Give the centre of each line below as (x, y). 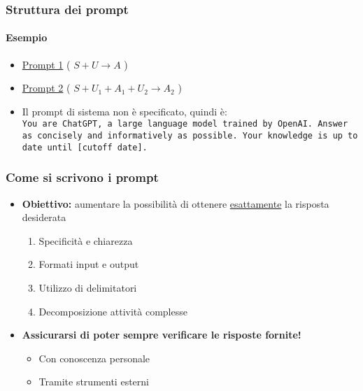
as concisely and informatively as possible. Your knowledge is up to (190, 136)
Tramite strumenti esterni (94, 382)
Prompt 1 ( (46, 64)
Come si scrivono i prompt (82, 177)
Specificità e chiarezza (86, 240)
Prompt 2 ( (46, 88)
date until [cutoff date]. (85, 147)
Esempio (27, 37)
